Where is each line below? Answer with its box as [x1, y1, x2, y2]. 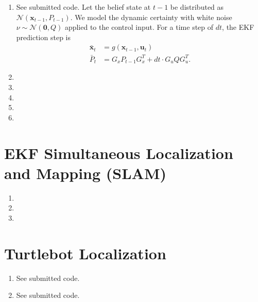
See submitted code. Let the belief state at [16, 2, 151, 12]
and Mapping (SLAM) [4, 162, 167, 183]
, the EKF [222, 22, 254, 32]
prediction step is [16, 31, 71, 42]
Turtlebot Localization [4, 242, 166, 263]
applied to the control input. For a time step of [64, 22, 214, 32]
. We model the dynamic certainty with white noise [70, 11, 232, 22]
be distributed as [170, 2, 224, 12]
